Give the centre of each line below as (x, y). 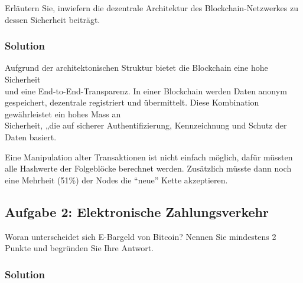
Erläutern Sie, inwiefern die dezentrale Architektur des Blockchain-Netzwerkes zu (152, 8)
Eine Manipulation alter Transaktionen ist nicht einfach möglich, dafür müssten (149, 157)
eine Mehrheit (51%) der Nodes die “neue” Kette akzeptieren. (116, 180)
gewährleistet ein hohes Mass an (63, 113)
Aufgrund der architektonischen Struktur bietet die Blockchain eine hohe (136, 68)
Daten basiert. (31, 136)
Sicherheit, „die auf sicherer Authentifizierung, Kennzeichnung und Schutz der (146, 125)
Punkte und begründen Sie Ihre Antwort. (79, 248)
